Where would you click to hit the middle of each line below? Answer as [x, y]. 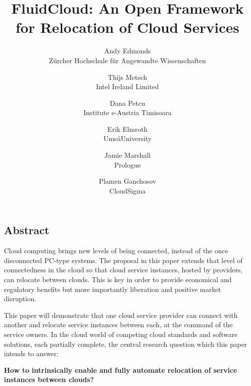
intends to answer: [31, 353]
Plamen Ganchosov [127, 181]
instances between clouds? [49, 379]
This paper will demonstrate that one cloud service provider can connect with [121, 315]
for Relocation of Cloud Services [127, 27]
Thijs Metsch [127, 77]
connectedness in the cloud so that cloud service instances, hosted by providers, [123, 270]
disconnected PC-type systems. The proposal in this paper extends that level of [123, 260]
